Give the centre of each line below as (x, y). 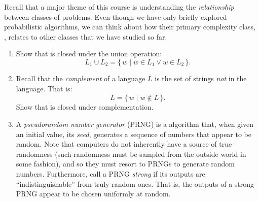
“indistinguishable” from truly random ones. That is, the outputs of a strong (135, 183)
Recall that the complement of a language (81, 78)
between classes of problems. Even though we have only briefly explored (116, 16)
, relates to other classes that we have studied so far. (86, 36)
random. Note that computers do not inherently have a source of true (124, 144)
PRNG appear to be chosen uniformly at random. (93, 194)
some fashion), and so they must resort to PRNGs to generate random (125, 164)
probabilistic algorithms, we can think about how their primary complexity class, (130, 27)
